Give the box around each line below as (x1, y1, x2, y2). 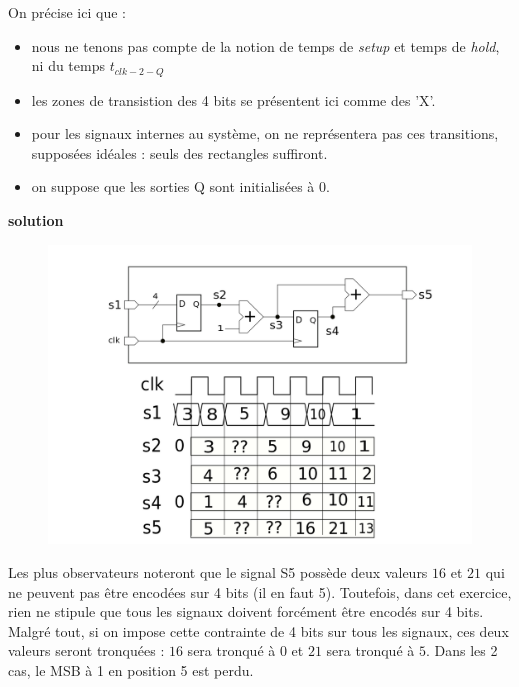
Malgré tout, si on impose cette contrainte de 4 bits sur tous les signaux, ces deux (8, 620, 509, 641)
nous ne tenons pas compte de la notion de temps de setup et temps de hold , (31, 35, 500, 56)
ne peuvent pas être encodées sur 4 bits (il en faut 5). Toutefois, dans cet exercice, (8, 581, 512, 602)
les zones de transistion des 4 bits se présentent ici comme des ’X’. (31, 89, 436, 110)
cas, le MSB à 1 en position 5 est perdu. (8, 659, 254, 680)
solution (8, 210, 64, 231)
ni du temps (31, 55, 105, 76)
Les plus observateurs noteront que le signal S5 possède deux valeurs (8, 561, 428, 582)
